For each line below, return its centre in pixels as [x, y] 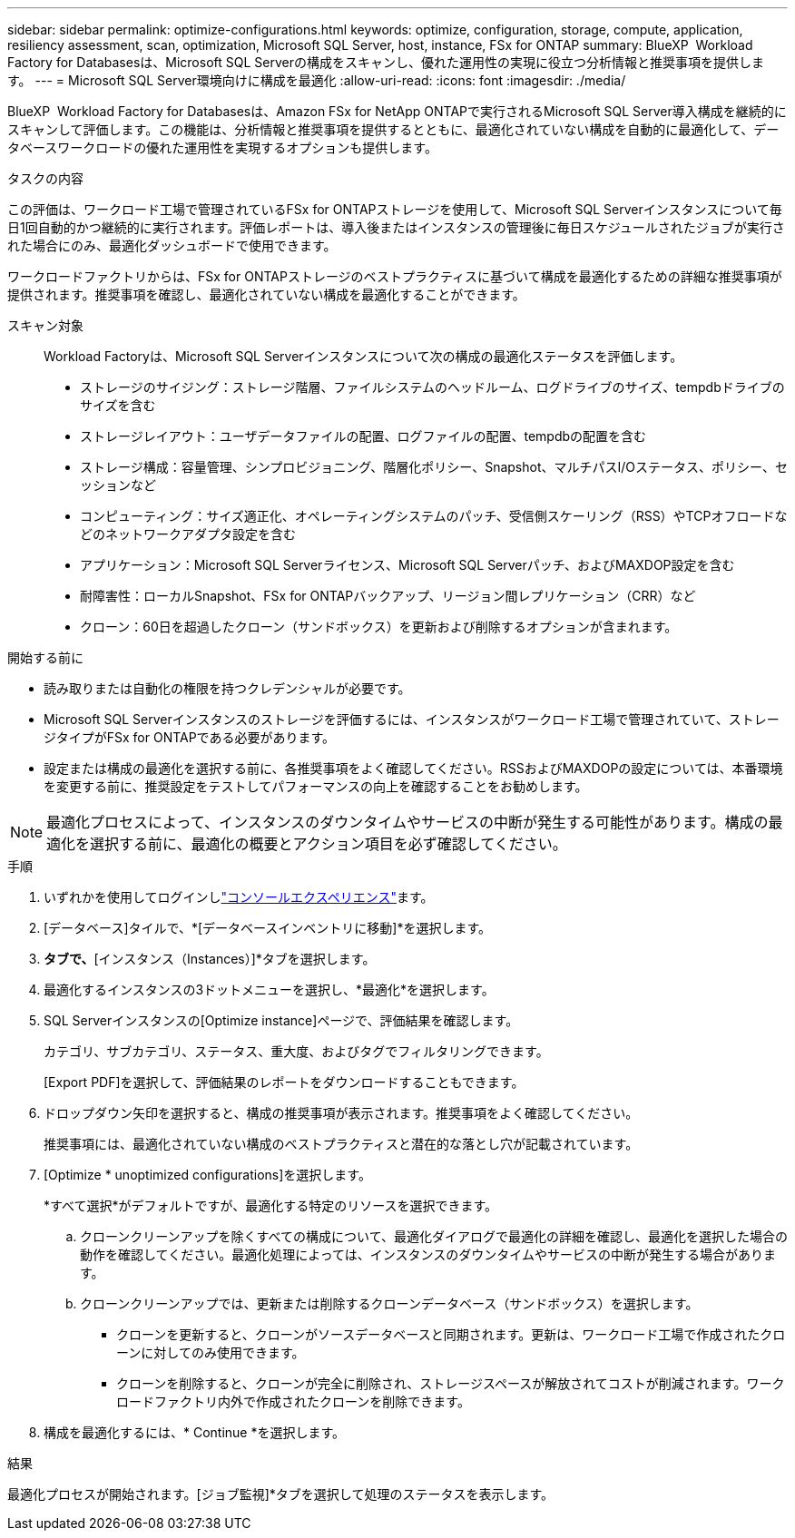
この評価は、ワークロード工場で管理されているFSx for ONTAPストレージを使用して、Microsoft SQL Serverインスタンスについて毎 [395, 209]
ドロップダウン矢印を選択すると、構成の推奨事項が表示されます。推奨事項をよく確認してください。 [341, 1113]
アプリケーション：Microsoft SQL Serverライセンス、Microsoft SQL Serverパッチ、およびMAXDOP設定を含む [407, 565]
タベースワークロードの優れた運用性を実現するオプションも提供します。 [222, 147]
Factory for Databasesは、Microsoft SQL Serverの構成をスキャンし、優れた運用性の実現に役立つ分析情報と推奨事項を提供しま [386, 62]
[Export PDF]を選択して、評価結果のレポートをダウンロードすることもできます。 [284, 1082]
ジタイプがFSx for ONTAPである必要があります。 [190, 737]
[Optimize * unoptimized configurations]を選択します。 [207, 1175]
